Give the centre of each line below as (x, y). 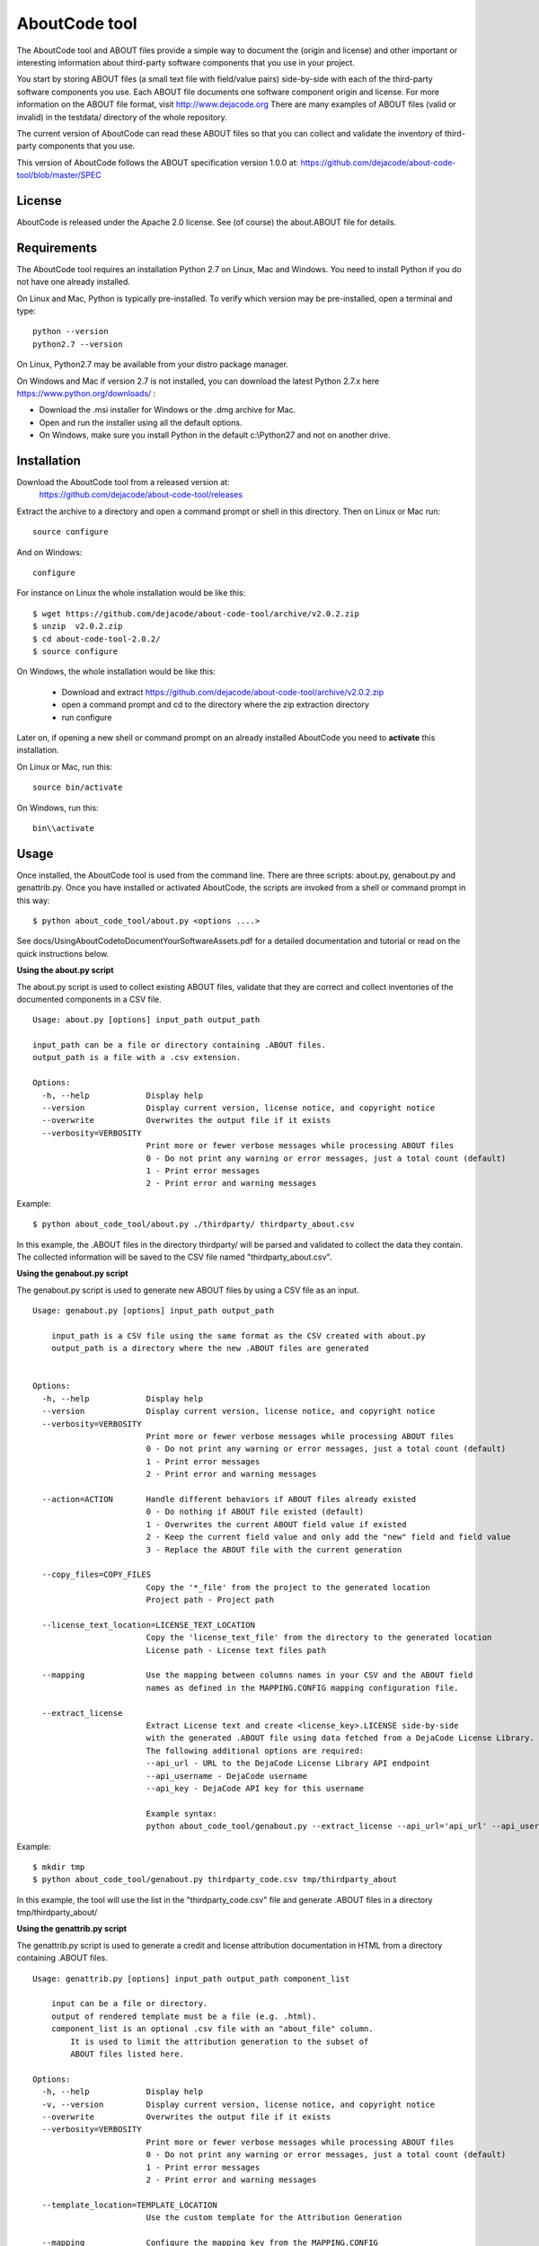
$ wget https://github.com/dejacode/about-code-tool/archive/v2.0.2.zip (196, 614)
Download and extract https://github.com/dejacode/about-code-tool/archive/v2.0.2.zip (223, 692)
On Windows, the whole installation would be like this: (116, 672)
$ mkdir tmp (59, 1867)
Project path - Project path (210, 1600)
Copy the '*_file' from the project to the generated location (288, 1587)
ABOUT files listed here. (127, 2054)
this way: (33, 900)
